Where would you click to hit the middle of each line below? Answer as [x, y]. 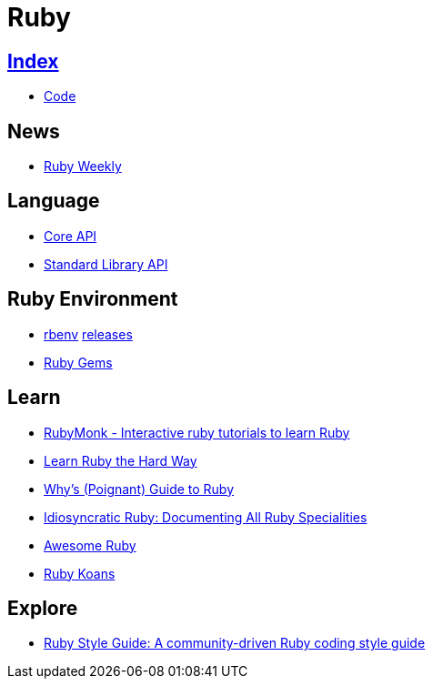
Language [54, 201]
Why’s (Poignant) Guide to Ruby [139, 489]
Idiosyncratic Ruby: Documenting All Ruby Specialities [206, 517]
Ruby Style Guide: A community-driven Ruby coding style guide [235, 643]
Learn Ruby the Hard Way [121, 460]
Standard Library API [106, 264]
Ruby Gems [78, 362]
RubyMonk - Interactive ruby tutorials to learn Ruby [197, 432]
